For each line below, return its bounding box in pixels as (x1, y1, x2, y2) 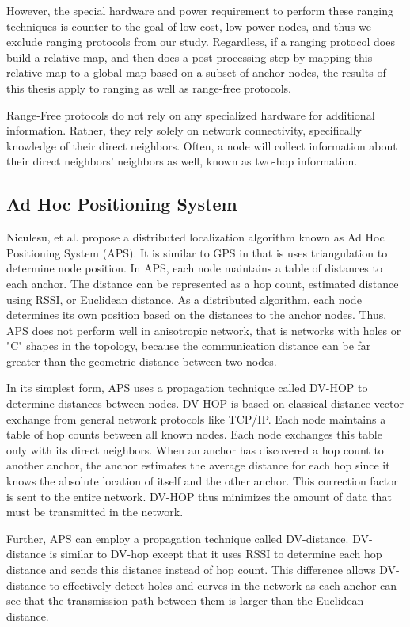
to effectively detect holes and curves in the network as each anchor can (49, 576, 397, 593)
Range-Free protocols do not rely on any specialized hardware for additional (6, 106, 375, 123)
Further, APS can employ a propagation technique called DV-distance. (6, 530, 349, 546)
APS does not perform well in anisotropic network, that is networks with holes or (6, 321, 401, 338)
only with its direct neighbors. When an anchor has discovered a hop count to (6, 441, 384, 458)
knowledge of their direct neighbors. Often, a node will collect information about (6, 137, 397, 154)
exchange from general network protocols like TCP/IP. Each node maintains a (6, 410, 386, 427)
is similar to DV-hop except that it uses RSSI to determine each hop (49, 545, 382, 562)
